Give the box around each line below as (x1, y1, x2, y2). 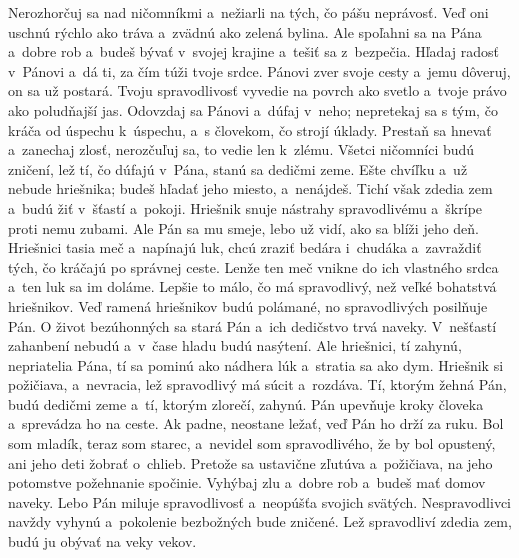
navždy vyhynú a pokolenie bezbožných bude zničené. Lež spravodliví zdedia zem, (8, 511, 512, 532)
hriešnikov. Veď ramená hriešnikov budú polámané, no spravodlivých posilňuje (8, 295, 488, 316)
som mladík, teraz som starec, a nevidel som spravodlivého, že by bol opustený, (8, 433, 496, 454)
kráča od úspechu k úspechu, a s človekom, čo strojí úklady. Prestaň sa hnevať (8, 119, 492, 140)
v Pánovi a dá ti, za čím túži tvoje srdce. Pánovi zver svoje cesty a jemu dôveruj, (8, 60, 511, 81)
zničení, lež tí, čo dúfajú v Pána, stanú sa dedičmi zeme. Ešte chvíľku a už (8, 158, 468, 179)
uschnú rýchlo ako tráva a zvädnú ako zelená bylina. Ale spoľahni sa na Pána (8, 21, 482, 42)
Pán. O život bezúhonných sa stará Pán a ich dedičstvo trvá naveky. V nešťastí (8, 315, 497, 336)
